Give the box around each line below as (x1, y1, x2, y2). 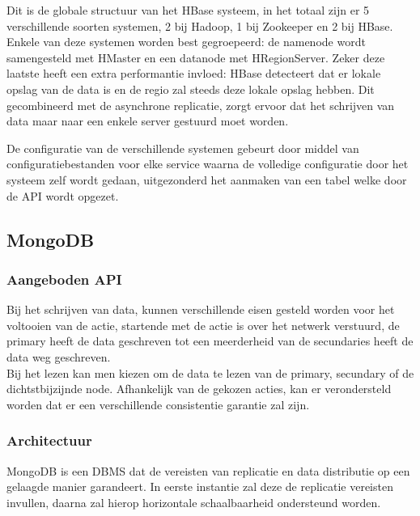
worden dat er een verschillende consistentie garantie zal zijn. (6, 395, 310, 412)
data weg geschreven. (6, 348, 111, 365)
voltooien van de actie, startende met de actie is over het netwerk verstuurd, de (6, 316, 400, 333)
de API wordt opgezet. (6, 187, 119, 204)
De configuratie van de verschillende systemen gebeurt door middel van (6, 139, 359, 156)
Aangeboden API (6, 269, 122, 289)
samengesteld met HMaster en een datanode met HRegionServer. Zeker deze (6, 49, 385, 66)
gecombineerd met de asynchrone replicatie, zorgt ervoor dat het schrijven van (6, 96, 395, 113)
